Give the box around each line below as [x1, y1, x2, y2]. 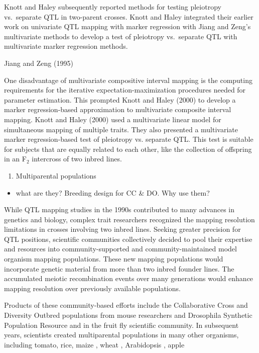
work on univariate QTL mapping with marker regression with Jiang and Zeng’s [4, 21, 251, 32]
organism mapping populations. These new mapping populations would [4, 253, 223, 264]
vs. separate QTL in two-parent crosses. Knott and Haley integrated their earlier [4, 11, 253, 22]
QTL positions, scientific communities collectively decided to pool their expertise [4, 233, 252, 244]
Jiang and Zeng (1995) [4, 57, 73, 68]
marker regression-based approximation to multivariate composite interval [4, 104, 231, 115]
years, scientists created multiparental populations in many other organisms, [4, 329, 239, 340]
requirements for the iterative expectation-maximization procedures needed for [4, 84, 246, 95]
